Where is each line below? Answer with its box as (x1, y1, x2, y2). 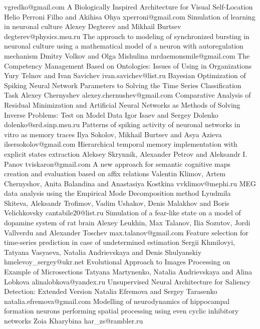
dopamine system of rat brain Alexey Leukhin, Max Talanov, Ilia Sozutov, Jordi (4, 217, 250, 228)
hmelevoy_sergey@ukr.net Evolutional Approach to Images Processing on (4, 256, 230, 267)
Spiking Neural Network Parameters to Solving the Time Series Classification (4, 80, 241, 90)
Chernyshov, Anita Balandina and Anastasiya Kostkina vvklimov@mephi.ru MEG (4, 178, 256, 188)
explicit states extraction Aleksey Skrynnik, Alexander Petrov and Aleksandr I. (4, 148, 247, 159)
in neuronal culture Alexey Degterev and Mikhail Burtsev (4, 21, 181, 32)
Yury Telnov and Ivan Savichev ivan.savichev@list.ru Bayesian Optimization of (4, 70, 246, 81)
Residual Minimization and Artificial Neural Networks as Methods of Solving (4, 99, 240, 110)
